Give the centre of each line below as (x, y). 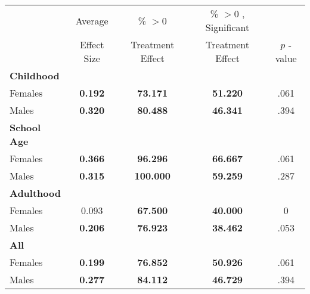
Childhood (35, 75)
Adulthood (35, 193)
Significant (227, 27)
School (25, 127)
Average (92, 20)
